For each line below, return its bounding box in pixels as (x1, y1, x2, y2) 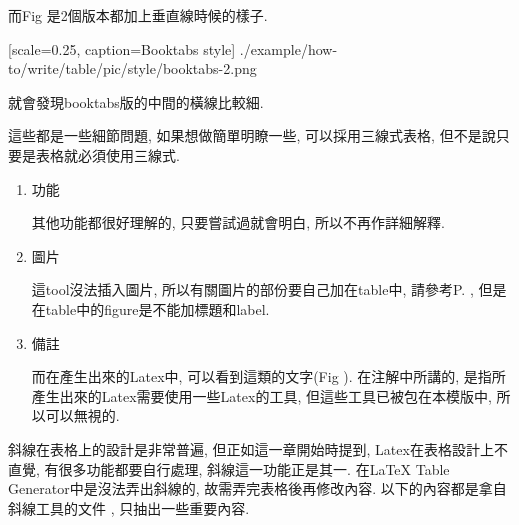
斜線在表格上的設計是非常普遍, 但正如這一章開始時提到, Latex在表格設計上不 (8, 438, 508, 459)
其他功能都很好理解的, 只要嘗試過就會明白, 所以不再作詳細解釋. (31, 212, 445, 233)
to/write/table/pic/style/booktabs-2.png (8, 58, 257, 79)
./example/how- (239, 38, 338, 59)
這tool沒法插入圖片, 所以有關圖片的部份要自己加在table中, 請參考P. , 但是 (31, 279, 507, 300)
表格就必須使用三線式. (35, 144, 180, 165)
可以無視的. (45, 405, 120, 426)
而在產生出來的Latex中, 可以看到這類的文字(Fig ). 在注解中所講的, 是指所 (31, 366, 506, 387)
